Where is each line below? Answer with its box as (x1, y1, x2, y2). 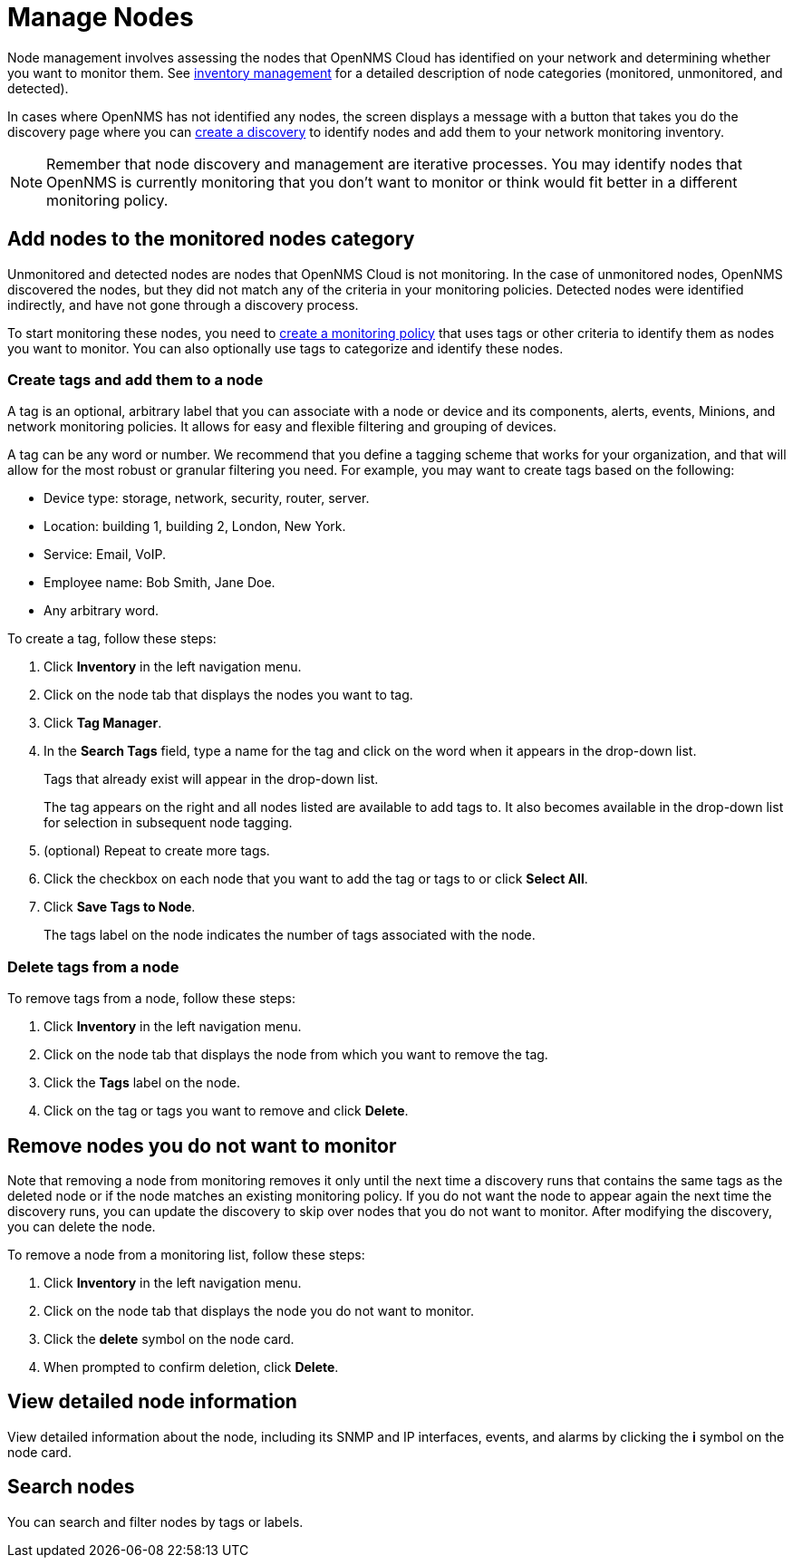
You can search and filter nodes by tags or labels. (7, 1513, 304, 1530)
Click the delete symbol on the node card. (44, 1330, 295, 1347)
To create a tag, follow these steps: (7, 631, 217, 647)
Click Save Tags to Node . (44, 899, 196, 915)
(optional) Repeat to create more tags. (44, 843, 270, 859)
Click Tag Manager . (44, 715, 162, 731)
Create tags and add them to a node (7, 370, 264, 389)
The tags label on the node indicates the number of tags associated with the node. (44, 927, 536, 943)
